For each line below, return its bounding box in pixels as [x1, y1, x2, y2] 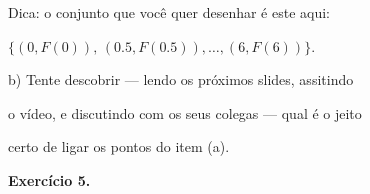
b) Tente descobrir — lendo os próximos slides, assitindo [8, 69, 354, 90]
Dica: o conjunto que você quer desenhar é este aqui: [8, 2, 331, 22]
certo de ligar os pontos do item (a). [8, 136, 230, 157]
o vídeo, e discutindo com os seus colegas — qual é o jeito [8, 102, 362, 123]
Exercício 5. [8, 169, 91, 190]
